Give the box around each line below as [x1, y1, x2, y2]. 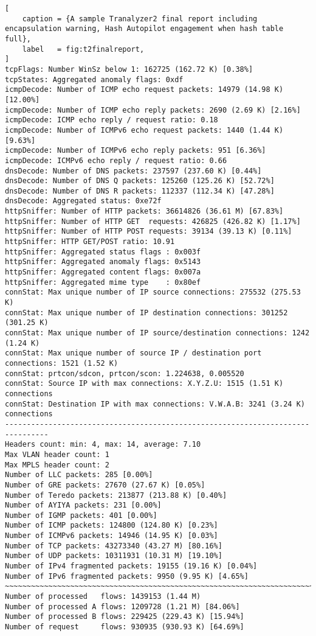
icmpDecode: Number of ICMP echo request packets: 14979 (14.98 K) [5, 85, 284, 94]
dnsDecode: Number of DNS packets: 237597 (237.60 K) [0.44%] [5, 166, 262, 175]
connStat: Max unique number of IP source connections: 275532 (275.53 [5, 288, 301, 297]
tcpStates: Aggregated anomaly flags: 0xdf [5, 75, 184, 84]
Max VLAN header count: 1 [5, 450, 109, 459]
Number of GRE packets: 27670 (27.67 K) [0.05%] [5, 480, 205, 489]
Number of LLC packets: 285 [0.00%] [5, 470, 153, 480]
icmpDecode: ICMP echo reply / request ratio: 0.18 [5, 116, 218, 125]
